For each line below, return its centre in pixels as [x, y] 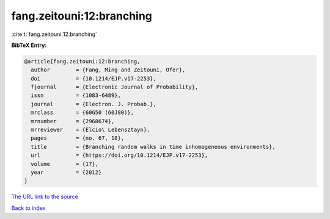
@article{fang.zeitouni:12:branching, [82, 61]
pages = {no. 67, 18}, [78, 138]
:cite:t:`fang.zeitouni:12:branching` [54, 34]
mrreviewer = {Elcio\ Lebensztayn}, [90, 130]
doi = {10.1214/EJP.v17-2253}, [94, 78]
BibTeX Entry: [29, 45]
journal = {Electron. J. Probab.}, [94, 104]
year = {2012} [66, 172]
